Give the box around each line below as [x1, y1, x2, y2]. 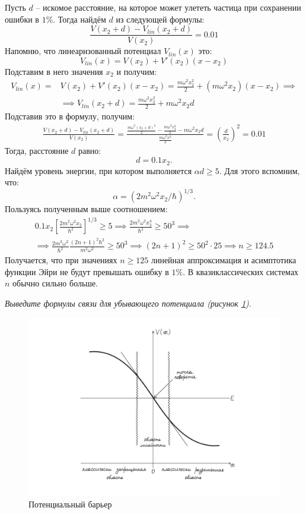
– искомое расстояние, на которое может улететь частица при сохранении [36, 1, 301, 13]
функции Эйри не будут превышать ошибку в [5, 265, 169, 278]
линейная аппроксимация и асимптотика [151, 254, 297, 266]
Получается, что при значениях [5, 254, 117, 266]
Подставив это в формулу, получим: [5, 110, 135, 122]
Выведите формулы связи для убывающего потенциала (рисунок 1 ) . [5, 297, 251, 309]
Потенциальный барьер [28, 497, 112, 510]
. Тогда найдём [53, 12, 106, 25]
